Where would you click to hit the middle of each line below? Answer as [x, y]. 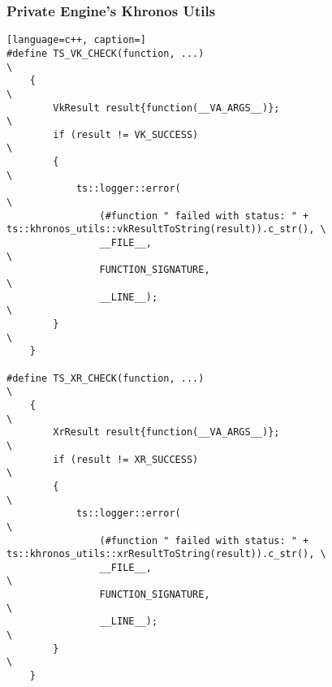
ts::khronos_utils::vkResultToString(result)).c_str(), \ [166, 229]
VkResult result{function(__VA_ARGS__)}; [166, 108]
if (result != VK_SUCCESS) [126, 134]
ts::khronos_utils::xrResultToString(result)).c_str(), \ [166, 554]
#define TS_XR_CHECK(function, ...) [106, 378]
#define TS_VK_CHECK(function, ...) [106, 53]
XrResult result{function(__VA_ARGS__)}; [166, 432]
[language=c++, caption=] [76, 40]
